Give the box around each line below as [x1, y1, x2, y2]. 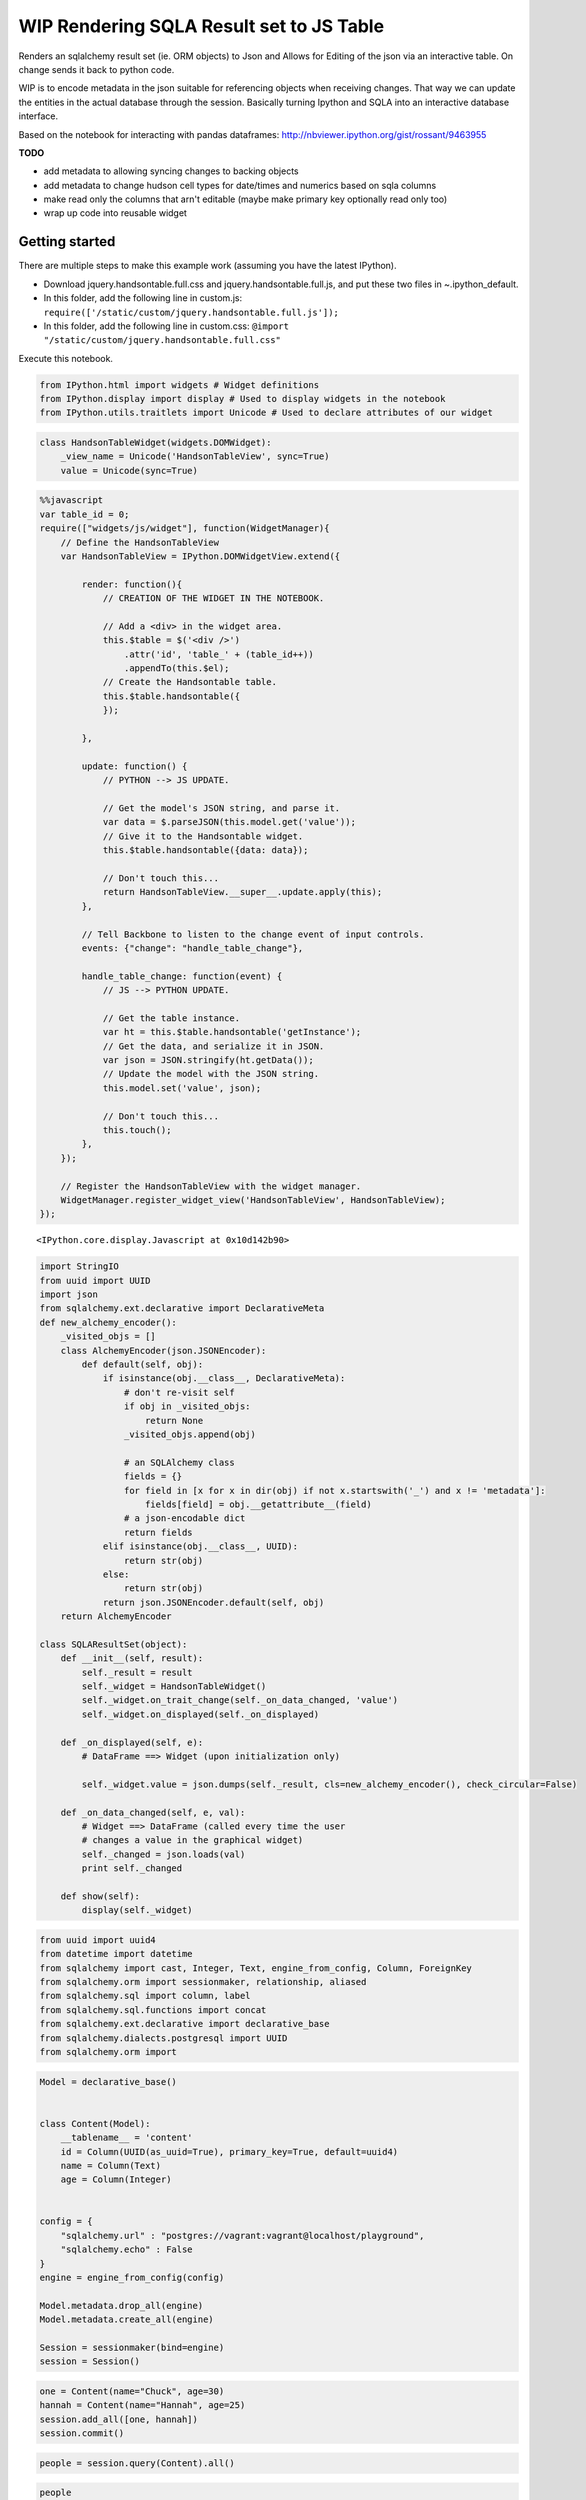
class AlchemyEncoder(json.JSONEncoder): [60, 1345, 267, 1356]
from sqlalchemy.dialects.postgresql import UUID [39, 2032, 288, 2044]
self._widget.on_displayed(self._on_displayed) [81, 1708, 320, 1720]
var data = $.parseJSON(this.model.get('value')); [102, 816, 357, 828]
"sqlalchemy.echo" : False [60, 2244, 194, 2255]
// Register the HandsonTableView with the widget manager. [60, 1180, 362, 1192]
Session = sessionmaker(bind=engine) [39, 2341, 225, 2353]
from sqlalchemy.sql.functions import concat [39, 2004, 267, 2015]
